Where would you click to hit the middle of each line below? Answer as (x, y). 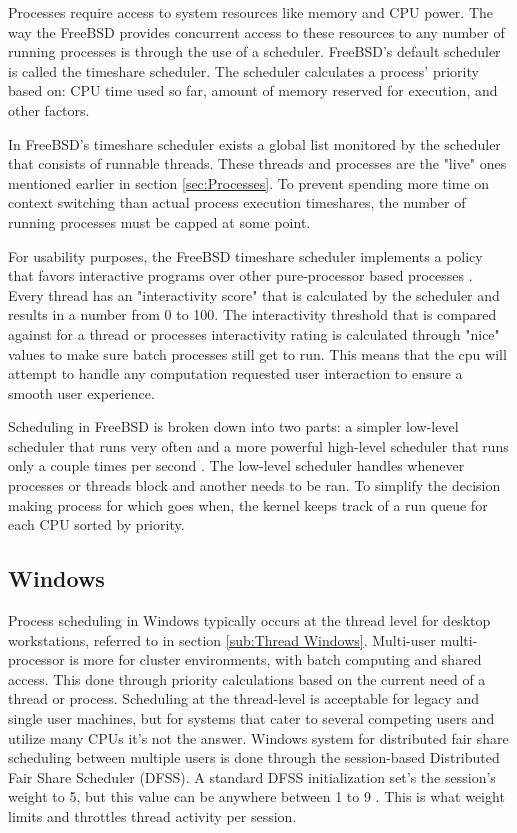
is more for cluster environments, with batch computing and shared (275, 659)
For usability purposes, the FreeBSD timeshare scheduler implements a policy (245, 255)
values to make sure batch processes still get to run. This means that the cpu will (257, 353)
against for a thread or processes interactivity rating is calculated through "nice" (254, 333)
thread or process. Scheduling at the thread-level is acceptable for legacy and (243, 698)
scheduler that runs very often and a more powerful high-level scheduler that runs (258, 445)
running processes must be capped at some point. (159, 221)
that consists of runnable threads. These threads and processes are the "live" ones (257, 163)
